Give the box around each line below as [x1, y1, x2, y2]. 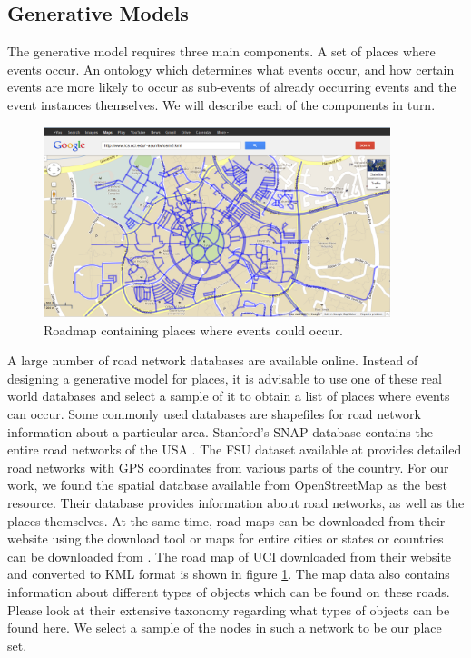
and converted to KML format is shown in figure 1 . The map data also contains [7, 564, 450, 583]
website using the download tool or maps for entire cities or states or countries [7, 529, 444, 548]
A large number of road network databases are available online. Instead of [7, 351, 418, 370]
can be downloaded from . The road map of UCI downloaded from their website [7, 546, 452, 565]
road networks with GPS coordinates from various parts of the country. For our [7, 457, 449, 476]
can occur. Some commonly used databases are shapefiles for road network [7, 404, 421, 423]
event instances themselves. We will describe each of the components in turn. [7, 95, 436, 114]
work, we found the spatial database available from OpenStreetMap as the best [7, 475, 447, 494]
